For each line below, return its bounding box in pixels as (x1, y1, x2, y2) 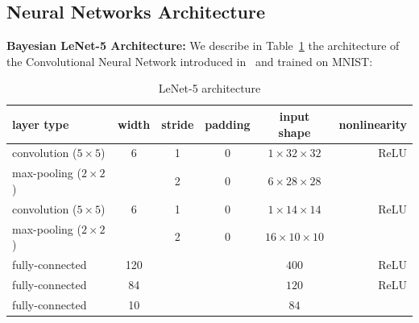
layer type (12, 115, 69, 132)
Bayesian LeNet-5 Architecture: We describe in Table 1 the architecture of (6, 37, 400, 54)
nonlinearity (338, 115, 407, 132)
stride (161, 115, 194, 132)
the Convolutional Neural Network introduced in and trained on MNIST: (6, 52, 373, 69)
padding (205, 115, 251, 132)
